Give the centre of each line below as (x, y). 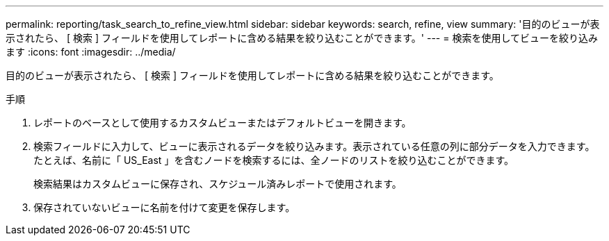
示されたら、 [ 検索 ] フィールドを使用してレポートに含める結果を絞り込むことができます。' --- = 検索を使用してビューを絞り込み (302, 38)
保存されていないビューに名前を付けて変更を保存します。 (164, 207)
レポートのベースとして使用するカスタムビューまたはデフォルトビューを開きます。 (222, 123)
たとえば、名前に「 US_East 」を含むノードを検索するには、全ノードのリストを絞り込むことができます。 (274, 160)
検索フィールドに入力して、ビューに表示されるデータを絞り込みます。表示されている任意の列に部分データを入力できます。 (314, 146)
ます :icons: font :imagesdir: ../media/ (91, 52)
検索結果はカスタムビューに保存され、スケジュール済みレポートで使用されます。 (218, 184)
